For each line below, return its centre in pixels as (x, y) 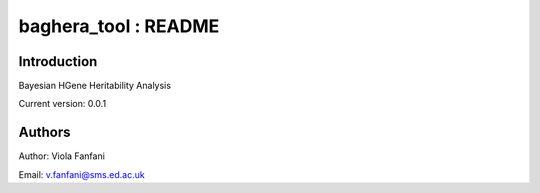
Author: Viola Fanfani (61, 156)
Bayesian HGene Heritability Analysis (95, 86)
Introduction (58, 61)
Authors (44, 132)
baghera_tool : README (119, 26)
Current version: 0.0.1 (62, 104)
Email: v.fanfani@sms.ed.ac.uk (81, 174)
